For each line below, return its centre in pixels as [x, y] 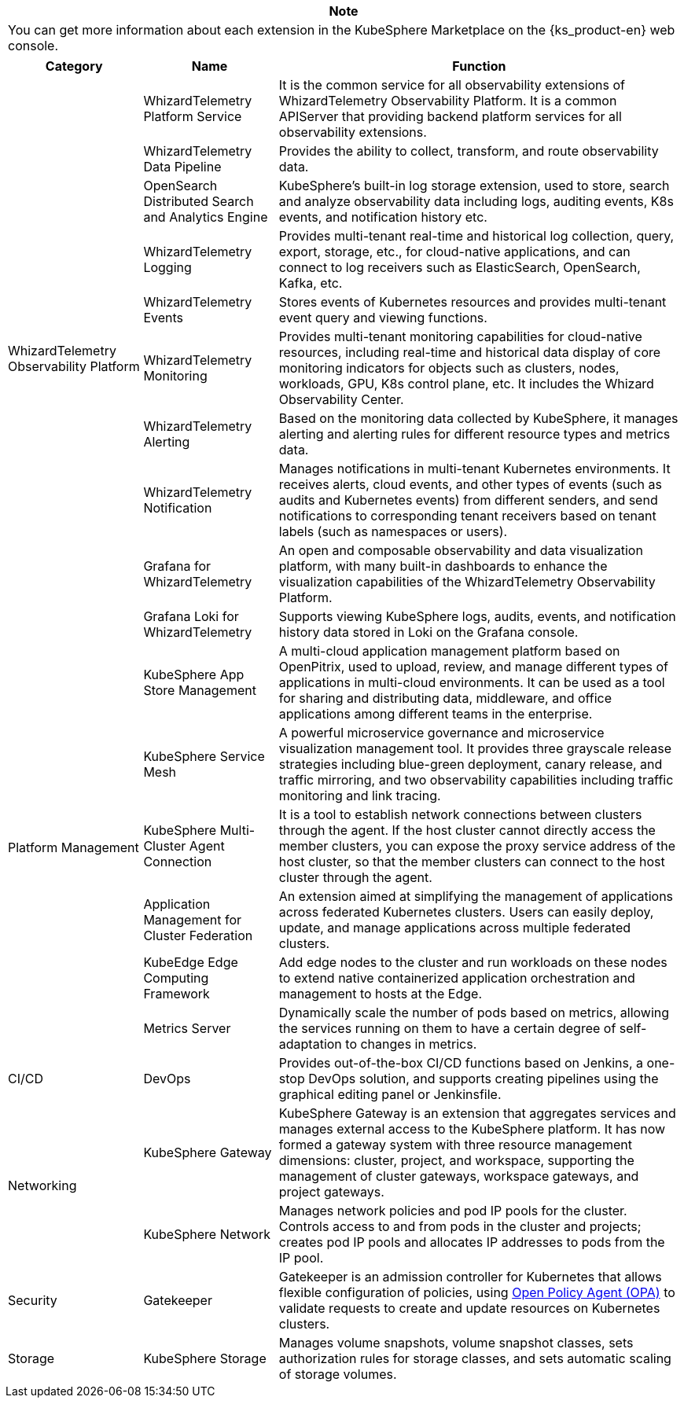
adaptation [310, 1044]
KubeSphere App [194, 674]
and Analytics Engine [206, 217]
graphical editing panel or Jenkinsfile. [390, 1094]
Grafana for [177, 566]
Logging [167, 267]
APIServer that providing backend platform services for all [450, 116]
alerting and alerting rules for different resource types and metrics [474, 434]
